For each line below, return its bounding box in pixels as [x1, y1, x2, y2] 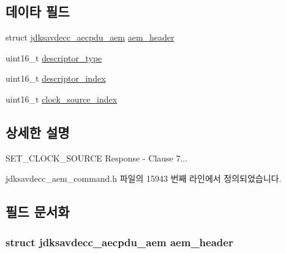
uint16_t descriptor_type [6, 51, 102, 64]
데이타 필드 [6, 2, 70, 21]
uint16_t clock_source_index [6, 92, 118, 105]
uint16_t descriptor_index [6, 72, 106, 85]
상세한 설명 [6, 122, 70, 141]
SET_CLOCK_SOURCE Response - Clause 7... [6, 151, 188, 164]
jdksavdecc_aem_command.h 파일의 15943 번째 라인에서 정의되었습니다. [6, 172, 282, 185]
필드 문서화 [6, 202, 70, 221]
